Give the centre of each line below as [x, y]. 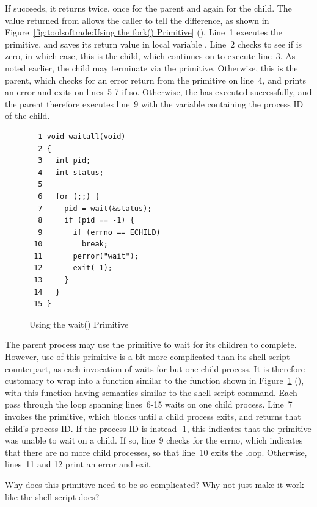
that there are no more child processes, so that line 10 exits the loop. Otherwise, [156, 452]
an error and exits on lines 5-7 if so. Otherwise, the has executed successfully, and [158, 92]
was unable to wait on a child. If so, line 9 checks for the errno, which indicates [154, 440]
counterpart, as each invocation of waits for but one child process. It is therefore [155, 368]
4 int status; [71, 172]
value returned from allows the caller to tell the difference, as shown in [137, 20]
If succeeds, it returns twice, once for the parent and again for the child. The [148, 8]
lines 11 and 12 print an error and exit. [79, 464]
